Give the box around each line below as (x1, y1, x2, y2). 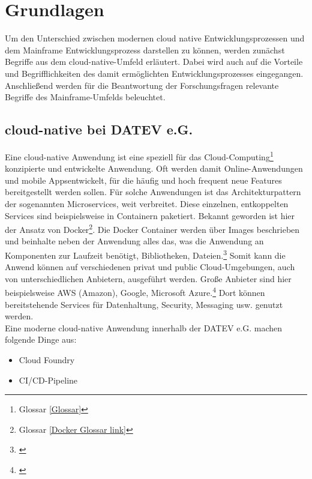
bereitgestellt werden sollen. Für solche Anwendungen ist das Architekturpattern (5, 185, 301, 198)
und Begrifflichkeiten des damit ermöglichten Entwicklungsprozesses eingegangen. (5, 67, 304, 79)
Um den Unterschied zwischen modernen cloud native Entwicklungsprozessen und (5, 32, 305, 44)
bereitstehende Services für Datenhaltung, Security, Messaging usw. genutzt (5, 298, 283, 310)
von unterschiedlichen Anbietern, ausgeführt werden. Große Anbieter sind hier (5, 272, 292, 285)
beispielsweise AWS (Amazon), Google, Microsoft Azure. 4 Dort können (5, 285, 265, 299)
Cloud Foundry (19, 354, 75, 366)
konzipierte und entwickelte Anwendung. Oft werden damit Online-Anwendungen (5, 162, 303, 175)
